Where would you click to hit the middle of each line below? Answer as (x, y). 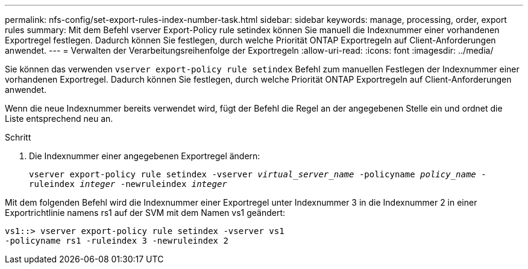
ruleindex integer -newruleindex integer (128, 184)
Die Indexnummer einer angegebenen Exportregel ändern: (145, 156)
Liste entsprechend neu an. (59, 119)
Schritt (18, 137)
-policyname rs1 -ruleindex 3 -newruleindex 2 (117, 241)
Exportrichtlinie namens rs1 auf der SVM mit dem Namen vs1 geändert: (145, 213)
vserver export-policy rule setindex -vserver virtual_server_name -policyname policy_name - (258, 174)
